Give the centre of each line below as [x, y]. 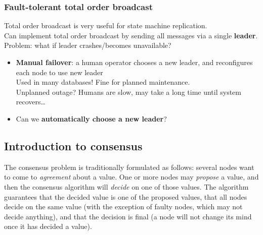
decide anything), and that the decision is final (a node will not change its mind [128, 216]
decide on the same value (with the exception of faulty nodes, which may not [123, 207]
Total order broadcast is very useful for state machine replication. [106, 25]
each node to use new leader [59, 72]
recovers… [31, 102]
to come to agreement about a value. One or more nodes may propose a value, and [131, 177]
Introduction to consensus [73, 145]
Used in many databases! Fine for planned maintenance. [103, 82]
